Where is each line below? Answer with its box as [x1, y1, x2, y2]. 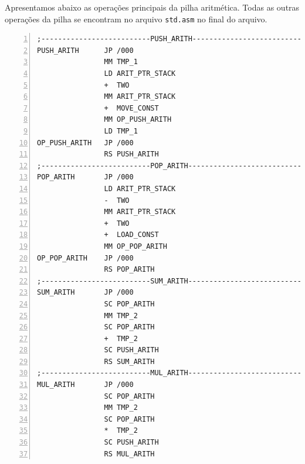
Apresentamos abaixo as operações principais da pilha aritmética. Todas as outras [5, 1, 300, 13]
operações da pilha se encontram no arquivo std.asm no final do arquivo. [5, 12, 267, 25]
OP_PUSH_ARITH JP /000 [37, 138, 134, 147]
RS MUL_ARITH [104, 449, 155, 458]
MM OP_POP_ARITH [104, 242, 167, 251]
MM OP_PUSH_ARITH [104, 115, 172, 124]
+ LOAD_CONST [104, 231, 159, 239]
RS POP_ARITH [104, 265, 155, 274]
